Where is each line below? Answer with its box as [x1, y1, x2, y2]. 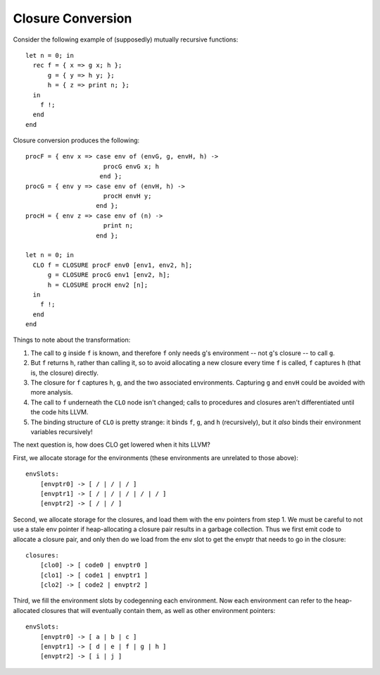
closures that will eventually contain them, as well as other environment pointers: [41, 606, 276, 614]
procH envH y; [103, 192, 152, 200]
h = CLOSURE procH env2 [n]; [47, 280, 148, 289]
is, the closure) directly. [30, 369, 99, 377]
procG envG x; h [103, 162, 160, 171]
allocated [13, 606, 40, 614]
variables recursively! [30, 428, 93, 436]
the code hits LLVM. [30, 408, 89, 416]
